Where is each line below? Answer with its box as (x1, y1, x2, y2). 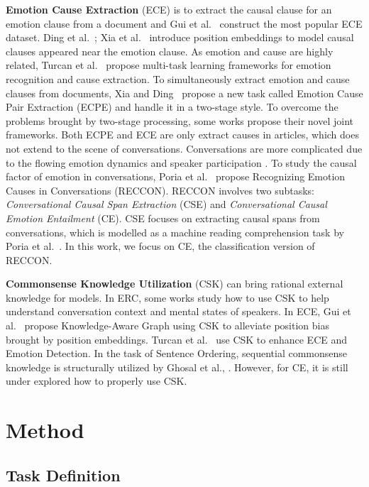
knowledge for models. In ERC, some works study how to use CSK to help (6, 290, 329, 305)
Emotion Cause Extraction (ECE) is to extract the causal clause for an (6, 2, 332, 16)
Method (6, 415, 84, 444)
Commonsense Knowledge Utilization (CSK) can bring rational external (6, 276, 343, 291)
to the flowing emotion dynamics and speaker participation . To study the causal (6, 155, 357, 170)
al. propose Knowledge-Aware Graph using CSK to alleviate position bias (6, 318, 329, 333)
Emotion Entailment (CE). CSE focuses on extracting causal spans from (6, 210, 320, 225)
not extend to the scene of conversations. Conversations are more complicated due (6, 141, 363, 155)
